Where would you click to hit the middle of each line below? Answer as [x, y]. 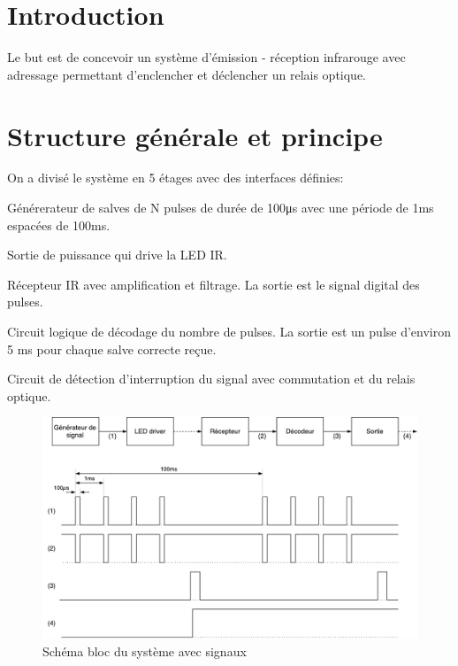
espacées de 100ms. [59, 225]
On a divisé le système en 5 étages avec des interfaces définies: [176, 178]
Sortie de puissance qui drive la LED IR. [117, 255]
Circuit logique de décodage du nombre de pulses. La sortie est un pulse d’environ [229, 331]
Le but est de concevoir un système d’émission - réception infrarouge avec [206, 57]
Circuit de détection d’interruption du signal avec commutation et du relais [211, 379]
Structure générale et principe [195, 135]
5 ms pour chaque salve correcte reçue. [112, 348]
